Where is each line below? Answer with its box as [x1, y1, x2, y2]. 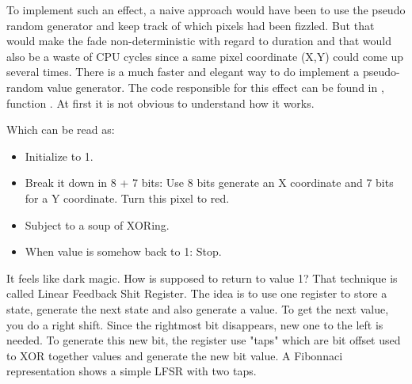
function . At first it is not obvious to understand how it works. [6, 94, 315, 111]
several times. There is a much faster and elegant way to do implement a [6, 63, 360, 80]
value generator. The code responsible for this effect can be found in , [47, 78, 384, 95]
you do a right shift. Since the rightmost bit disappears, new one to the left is [6, 316, 383, 333]
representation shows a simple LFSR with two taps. [6, 363, 257, 379]
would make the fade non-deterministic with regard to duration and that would [6, 32, 391, 49]
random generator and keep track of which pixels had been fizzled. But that [6, 17, 375, 33]
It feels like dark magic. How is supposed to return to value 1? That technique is [6, 269, 398, 286]
